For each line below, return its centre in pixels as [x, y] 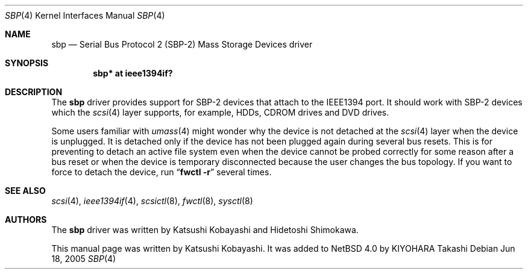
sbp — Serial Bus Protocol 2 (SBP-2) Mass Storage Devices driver [182, 44]
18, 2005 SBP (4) [84, 259]
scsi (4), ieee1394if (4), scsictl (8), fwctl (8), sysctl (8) [152, 201]
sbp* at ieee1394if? [133, 73]
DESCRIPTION [34, 92]
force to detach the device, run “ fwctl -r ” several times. [162, 172]
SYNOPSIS [27, 63]
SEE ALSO [25, 191]
